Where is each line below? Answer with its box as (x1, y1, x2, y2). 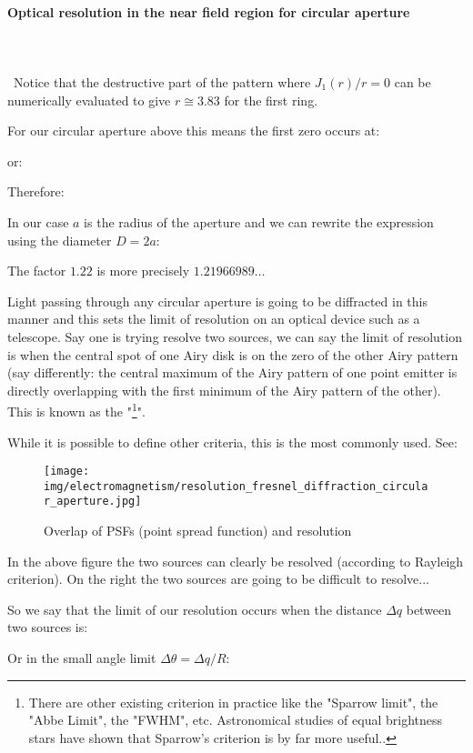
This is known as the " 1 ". (7, 399, 146, 420)
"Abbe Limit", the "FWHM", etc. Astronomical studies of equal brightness (28, 710, 443, 729)
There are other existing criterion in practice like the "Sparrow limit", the (28, 692, 438, 711)
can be (394, 72, 431, 91)
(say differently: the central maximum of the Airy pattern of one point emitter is (7, 363, 458, 382)
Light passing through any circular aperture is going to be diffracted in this (7, 291, 428, 310)
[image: (44, 465, 90, 478)
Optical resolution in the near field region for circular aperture (7, 2, 410, 21)
